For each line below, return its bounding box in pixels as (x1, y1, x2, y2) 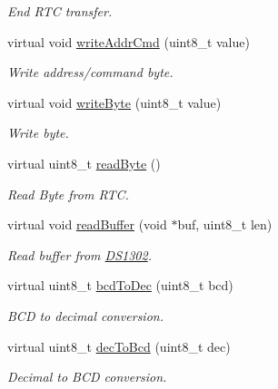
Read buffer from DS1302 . (7, 245, 152, 264)
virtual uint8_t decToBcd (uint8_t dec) (7, 336, 231, 355)
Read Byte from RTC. (7, 184, 129, 203)
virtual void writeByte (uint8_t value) (7, 92, 222, 112)
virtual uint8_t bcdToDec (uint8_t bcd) (7, 276, 233, 295)
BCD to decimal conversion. (7, 306, 164, 325)
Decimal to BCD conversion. (7, 367, 167, 386)
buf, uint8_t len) (177, 215, 273, 234)
